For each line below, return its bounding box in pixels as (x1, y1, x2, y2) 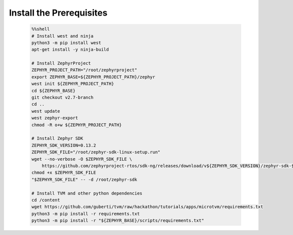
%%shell (31, 26, 50, 32)
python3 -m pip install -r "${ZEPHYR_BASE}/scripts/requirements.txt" (31, 218, 205, 223)
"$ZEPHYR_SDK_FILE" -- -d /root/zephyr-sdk (31, 176, 138, 182)
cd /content (31, 197, 61, 203)
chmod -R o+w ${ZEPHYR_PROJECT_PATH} (31, 122, 122, 128)
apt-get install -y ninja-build (31, 47, 109, 52)
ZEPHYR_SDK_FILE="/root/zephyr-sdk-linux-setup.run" (31, 150, 161, 155)
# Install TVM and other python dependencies (31, 191, 143, 196)
